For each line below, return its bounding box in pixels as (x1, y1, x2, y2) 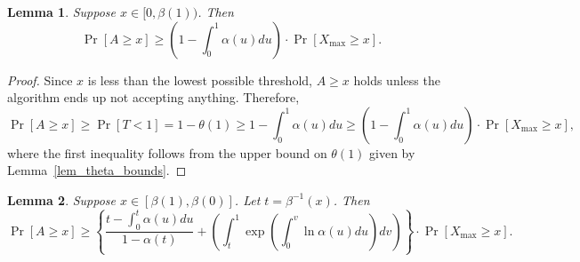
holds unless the (353, 70, 440, 89)
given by (369, 143, 415, 162)
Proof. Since (7, 70, 73, 89)
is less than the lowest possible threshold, (87, 70, 312, 89)
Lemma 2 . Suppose (7, 190, 117, 209)
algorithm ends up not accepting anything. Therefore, (7, 88, 300, 107)
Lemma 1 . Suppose (7, 3, 117, 20)
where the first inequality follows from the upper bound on (7, 143, 327, 162)
